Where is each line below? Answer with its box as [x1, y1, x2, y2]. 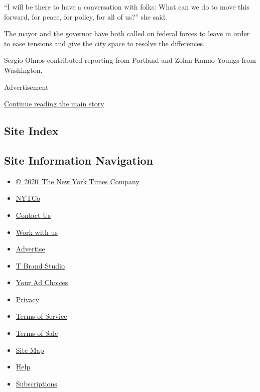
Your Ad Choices [16, 277, 68, 288]
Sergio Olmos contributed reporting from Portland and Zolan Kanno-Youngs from [4, 55, 256, 65]
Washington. [4, 64, 43, 75]
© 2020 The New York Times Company [16, 176, 140, 186]
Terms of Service [16, 311, 67, 321]
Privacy [16, 294, 39, 304]
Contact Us [16, 209, 51, 220]
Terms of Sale [16, 328, 58, 338]
